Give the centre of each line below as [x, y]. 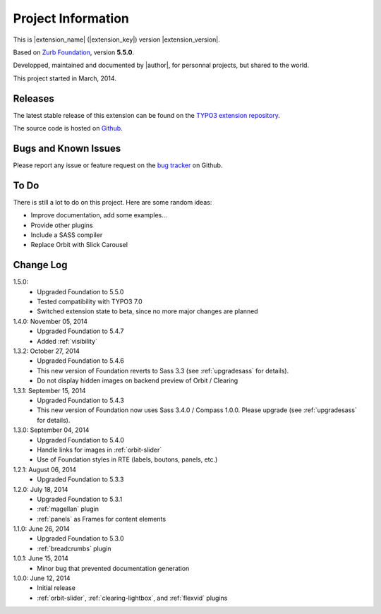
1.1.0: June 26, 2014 [42, 529]
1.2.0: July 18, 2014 [41, 489]
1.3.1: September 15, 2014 [49, 390]
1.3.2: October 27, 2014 [47, 351]
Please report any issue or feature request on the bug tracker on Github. [118, 165]
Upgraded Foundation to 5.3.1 [80, 499]
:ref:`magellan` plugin [68, 509]
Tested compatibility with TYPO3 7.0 [90, 302]
